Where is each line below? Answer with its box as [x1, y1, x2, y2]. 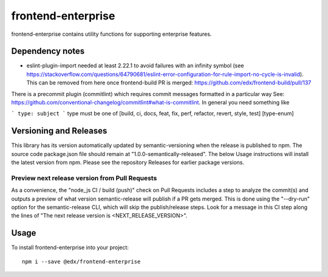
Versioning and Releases [11, 126, 108, 136]
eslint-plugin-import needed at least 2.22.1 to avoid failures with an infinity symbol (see [26, 62, 244, 69]
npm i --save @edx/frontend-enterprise [22, 258, 141, 265]
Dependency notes [11, 46, 85, 56]
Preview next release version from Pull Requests [11, 174, 157, 182]
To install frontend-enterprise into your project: [11, 244, 129, 251]
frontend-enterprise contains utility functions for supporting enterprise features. [11, 30, 212, 38]
